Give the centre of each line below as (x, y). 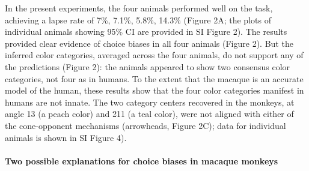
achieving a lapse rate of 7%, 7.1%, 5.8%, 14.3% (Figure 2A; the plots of (138, 19)
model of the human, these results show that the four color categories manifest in (154, 90)
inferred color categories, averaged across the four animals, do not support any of (154, 55)
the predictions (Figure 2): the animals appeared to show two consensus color (148, 66)
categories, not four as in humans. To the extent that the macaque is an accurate (154, 78)
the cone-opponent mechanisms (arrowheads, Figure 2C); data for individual (145, 125)
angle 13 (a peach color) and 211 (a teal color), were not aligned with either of (149, 114)
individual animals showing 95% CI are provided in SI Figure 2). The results (146, 31)
